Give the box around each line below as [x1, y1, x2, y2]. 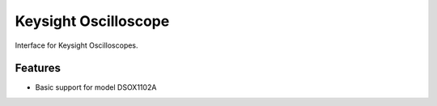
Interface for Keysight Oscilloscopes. [15, 40, 138, 50]
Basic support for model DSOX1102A [35, 83, 157, 92]
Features [15, 61, 61, 75]
